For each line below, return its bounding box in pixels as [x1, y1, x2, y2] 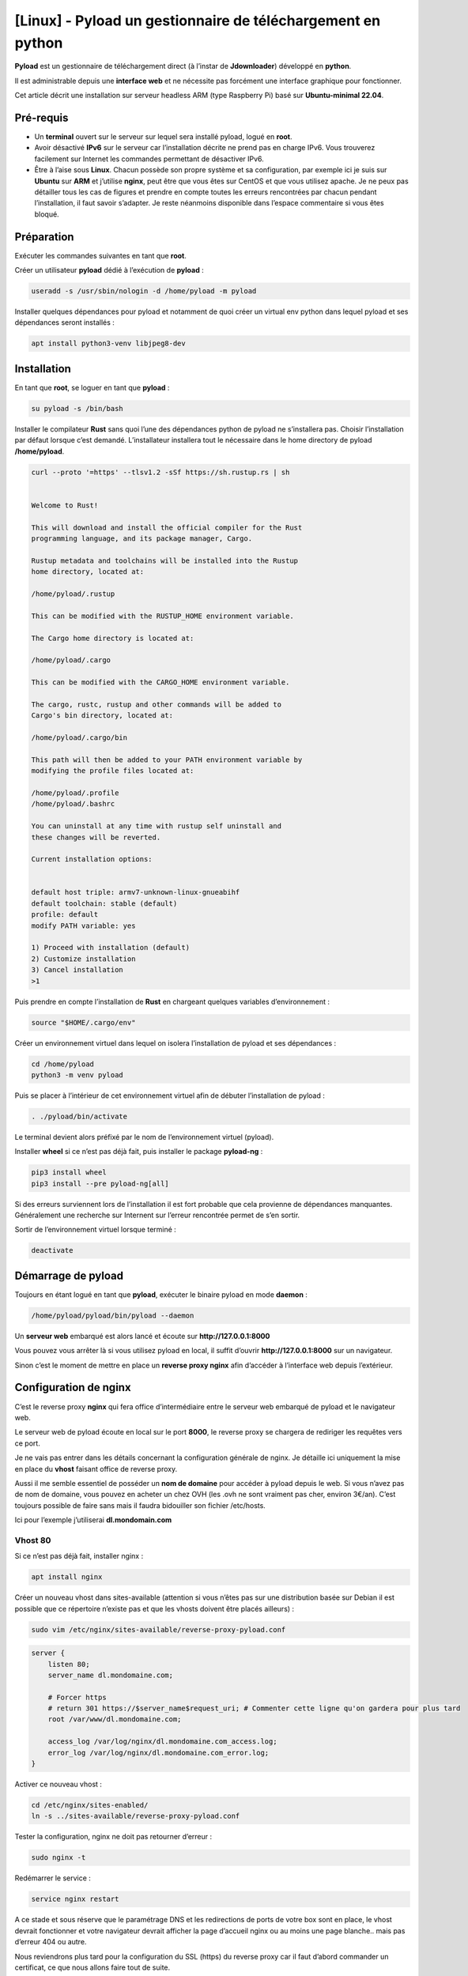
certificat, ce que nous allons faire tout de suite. [14, 1963, 171, 1972]
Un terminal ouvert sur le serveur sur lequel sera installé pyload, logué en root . [34, 132, 292, 141]
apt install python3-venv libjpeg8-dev [31, 339, 186, 348]
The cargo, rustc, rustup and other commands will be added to [31, 700, 282, 709]
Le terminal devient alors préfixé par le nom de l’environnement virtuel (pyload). [14, 1132, 274, 1141]
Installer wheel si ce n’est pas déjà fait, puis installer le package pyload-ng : [14, 1147, 263, 1156]
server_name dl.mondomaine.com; [47, 1670, 174, 1680]
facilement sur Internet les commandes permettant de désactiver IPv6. [34, 154, 264, 164]
